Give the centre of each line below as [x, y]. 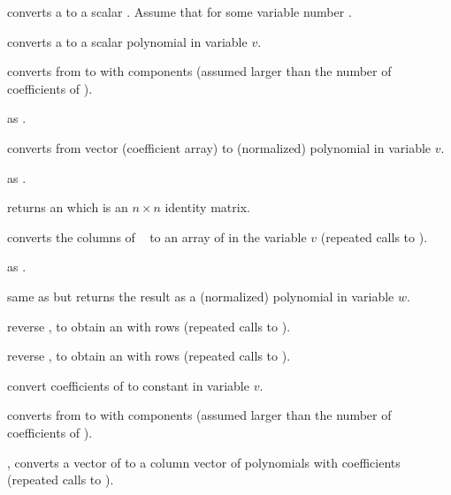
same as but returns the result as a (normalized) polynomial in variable [201, 296]
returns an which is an [68, 207]
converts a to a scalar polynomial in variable [127, 41]
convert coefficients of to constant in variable [128, 385]
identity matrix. [207, 207]
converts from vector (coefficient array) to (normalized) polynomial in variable [219, 147]
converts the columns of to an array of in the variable [157, 236]
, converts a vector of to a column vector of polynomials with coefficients [204, 462]
